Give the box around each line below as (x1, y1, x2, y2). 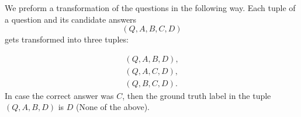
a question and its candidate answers (5, 13, 137, 25)
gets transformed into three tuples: (5, 33, 129, 45)
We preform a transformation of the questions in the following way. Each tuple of (5, 2, 296, 13)
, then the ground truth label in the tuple (122, 89, 271, 101)
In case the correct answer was (5, 89, 114, 101)
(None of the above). (75, 101, 150, 113)
